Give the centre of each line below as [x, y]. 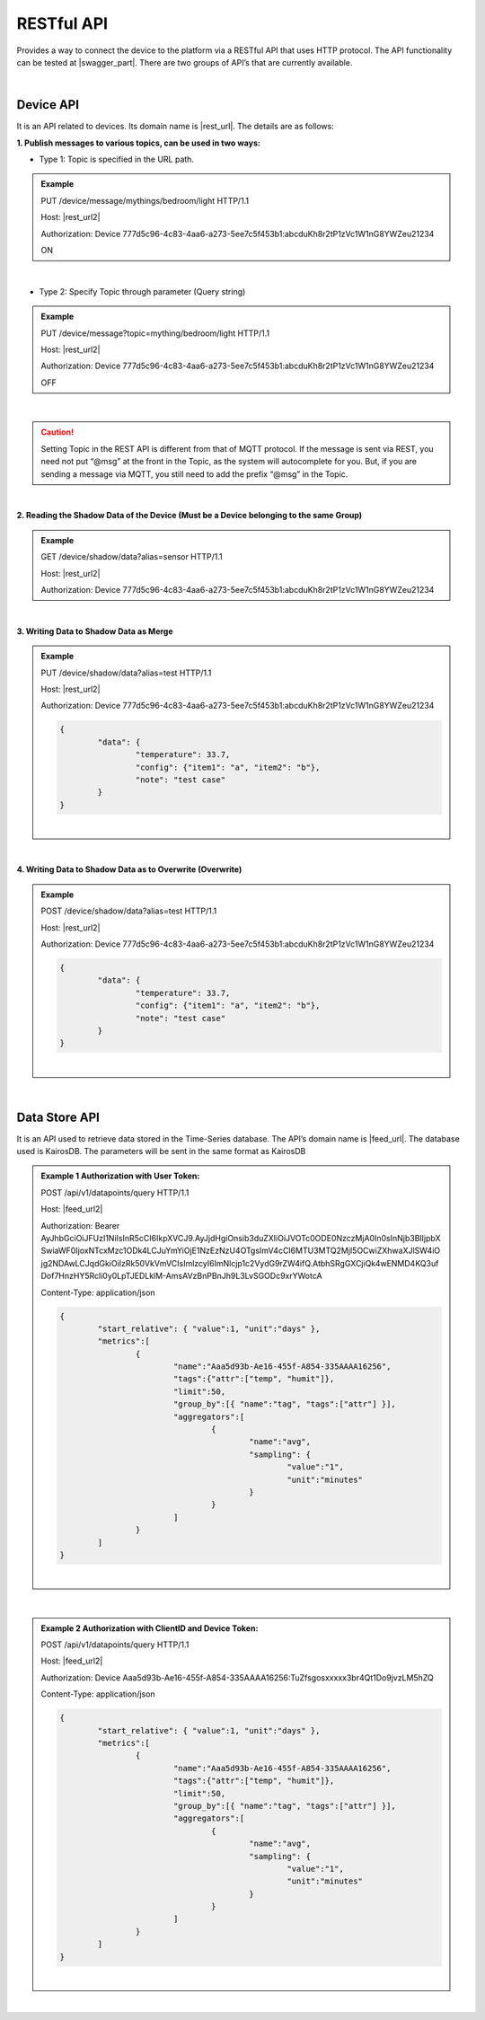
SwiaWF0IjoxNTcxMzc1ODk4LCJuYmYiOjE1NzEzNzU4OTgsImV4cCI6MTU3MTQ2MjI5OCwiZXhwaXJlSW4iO [241, 1251]
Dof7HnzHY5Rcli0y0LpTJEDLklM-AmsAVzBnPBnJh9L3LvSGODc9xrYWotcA [181, 1276]
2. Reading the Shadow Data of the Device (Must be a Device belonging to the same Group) [190, 516]
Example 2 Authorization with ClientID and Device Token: [150, 1628]
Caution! [57, 432]
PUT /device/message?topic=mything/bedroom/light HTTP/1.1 [155, 333]
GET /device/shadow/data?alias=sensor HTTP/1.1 [132, 557]
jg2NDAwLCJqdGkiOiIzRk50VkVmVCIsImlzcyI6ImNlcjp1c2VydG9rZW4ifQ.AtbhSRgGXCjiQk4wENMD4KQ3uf [240, 1263]
